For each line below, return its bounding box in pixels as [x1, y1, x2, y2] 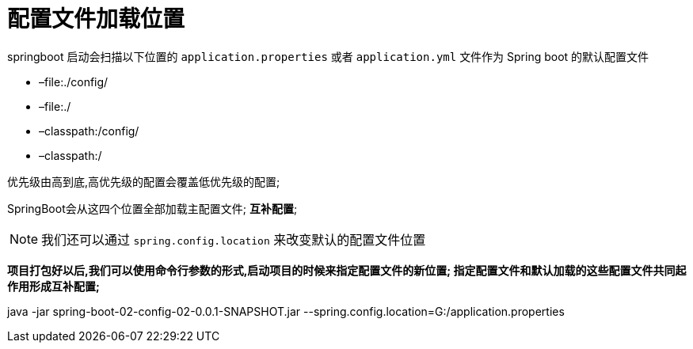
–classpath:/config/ [39, 123, 139, 138]
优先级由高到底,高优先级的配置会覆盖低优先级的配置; [7, 174, 280, 188]
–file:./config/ [39, 74, 109, 89]
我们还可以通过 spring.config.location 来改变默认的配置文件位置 [41, 231, 426, 248]
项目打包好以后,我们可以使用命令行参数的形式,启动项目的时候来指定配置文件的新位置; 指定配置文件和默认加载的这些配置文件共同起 [7, 263, 687, 277]
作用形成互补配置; [7, 279, 100, 293]
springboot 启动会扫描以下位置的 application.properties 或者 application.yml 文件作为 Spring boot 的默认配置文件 [7, 49, 649, 63]
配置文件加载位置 [7, 6, 185, 32]
